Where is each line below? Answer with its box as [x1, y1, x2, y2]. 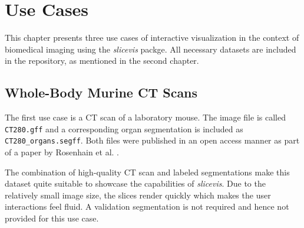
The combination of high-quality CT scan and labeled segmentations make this [5, 165, 290, 178]
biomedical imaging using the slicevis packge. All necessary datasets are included [5, 43, 296, 55]
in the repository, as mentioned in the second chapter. [5, 54, 199, 67]
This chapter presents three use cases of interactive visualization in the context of [5, 31, 299, 44]
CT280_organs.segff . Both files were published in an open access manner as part [5, 134, 300, 146]
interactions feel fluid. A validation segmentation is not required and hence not [5, 200, 289, 213]
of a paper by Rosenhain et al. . [5, 146, 119, 158]
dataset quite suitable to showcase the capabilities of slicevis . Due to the [5, 177, 266, 190]
